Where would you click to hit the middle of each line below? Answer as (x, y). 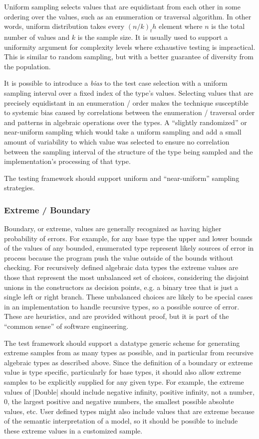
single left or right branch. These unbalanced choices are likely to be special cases (129, 297)
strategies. (19, 188)
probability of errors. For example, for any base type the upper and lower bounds (128, 238)
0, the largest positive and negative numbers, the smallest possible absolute (119, 401)
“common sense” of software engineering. (66, 326)
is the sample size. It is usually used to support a (153, 37)
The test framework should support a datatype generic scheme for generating (122, 343)
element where (181, 26)
